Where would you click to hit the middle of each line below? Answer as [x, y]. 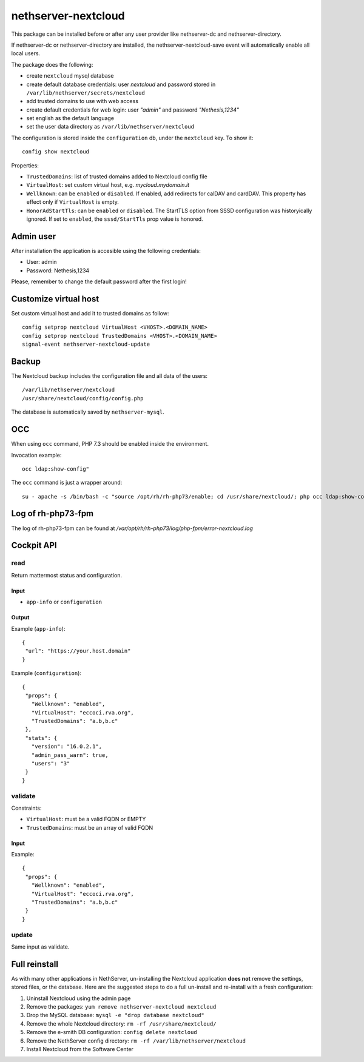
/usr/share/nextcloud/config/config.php [83, 398]
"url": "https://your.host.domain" [78, 651]
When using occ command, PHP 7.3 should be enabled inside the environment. [110, 444]
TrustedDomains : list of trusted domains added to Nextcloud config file [117, 176]
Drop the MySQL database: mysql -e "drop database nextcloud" [115, 1015]
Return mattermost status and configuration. [67, 575]
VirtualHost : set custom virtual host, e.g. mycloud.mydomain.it [108, 185]
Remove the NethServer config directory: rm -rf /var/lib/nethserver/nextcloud [136, 1041]
